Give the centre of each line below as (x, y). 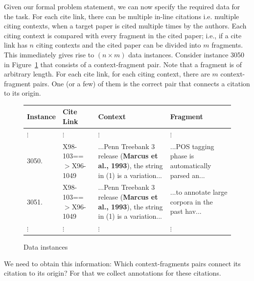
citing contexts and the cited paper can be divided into (118, 45)
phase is (182, 156)
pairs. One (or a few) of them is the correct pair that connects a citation (141, 83)
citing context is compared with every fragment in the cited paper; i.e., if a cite (123, 35)
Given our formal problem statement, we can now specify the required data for (122, 6)
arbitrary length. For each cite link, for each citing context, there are (107, 74)
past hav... (186, 211)
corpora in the (191, 201)
